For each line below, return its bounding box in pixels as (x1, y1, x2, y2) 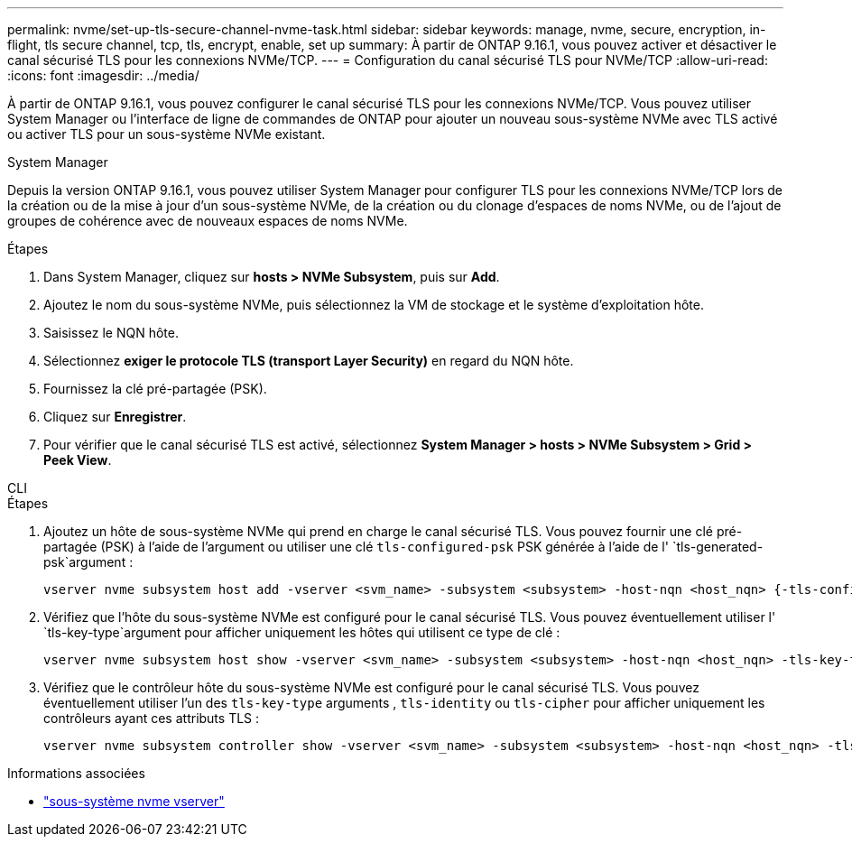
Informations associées (7, 765, 145, 781)
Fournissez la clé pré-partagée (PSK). (43, 381, 267, 396)
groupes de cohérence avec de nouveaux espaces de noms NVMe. (7, 213, 408, 228)
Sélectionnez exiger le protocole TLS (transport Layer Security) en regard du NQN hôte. (43, 353, 574, 368)
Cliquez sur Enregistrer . (43, 409, 187, 424)
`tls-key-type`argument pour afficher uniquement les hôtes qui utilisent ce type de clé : (43, 625, 560, 640)
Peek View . (43, 452, 112, 468)
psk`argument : (43, 554, 134, 570)
